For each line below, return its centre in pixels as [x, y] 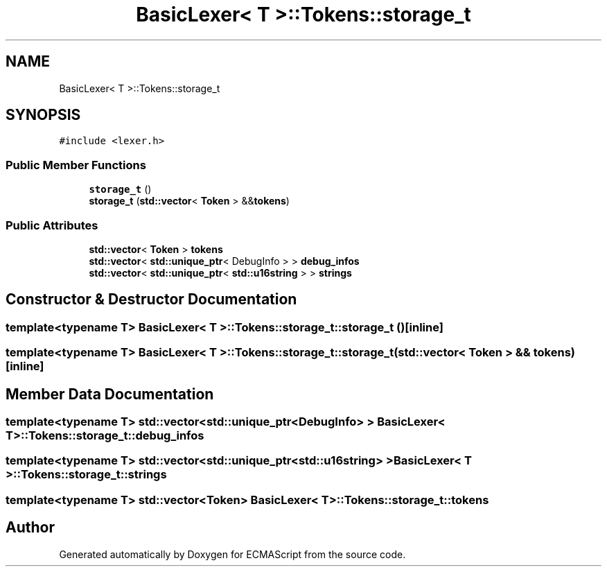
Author [30, 528]
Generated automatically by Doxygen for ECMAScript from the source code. [232, 554]
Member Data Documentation [110, 394]
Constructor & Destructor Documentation [151, 300]
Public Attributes [52, 225]
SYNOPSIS [43, 115]
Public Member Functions [76, 165]
